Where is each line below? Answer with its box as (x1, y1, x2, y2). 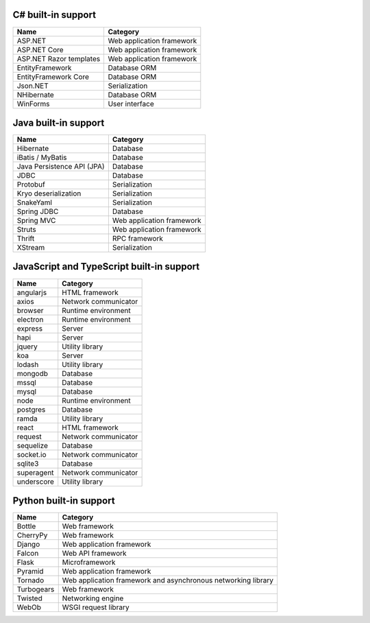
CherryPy (16, 530, 48, 540)
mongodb (16, 368, 48, 378)
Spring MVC (16, 216, 56, 226)
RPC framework (112, 234, 164, 244)
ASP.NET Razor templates (16, 54, 101, 63)
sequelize (16, 440, 48, 450)
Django (16, 539, 40, 549)
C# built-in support (12, 9, 96, 21)
